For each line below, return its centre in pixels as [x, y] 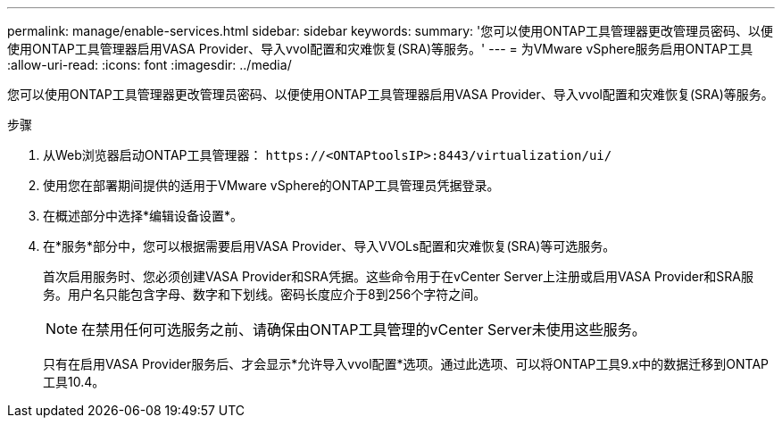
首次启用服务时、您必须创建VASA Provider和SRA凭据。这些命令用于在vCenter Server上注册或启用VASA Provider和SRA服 [398, 276]
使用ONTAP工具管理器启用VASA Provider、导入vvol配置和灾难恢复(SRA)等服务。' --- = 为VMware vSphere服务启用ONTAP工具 [380, 49]
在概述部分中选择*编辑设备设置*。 [143, 216]
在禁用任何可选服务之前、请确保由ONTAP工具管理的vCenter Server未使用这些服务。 [364, 329]
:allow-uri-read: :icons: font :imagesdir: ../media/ [150, 65]
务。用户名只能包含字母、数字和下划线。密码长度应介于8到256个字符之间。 [265, 294]
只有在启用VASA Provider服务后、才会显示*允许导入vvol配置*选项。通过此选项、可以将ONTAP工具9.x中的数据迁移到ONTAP [406, 364]
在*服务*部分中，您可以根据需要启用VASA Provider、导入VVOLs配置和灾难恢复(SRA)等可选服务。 [329, 246]
